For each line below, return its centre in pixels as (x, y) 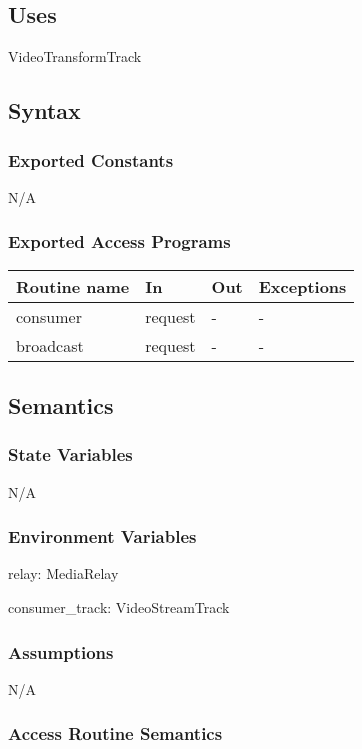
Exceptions (302, 286)
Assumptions (61, 651)
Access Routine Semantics (115, 733)
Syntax (44, 110)
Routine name (73, 286)
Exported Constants (91, 159)
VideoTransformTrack (75, 56)
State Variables (70, 454)
